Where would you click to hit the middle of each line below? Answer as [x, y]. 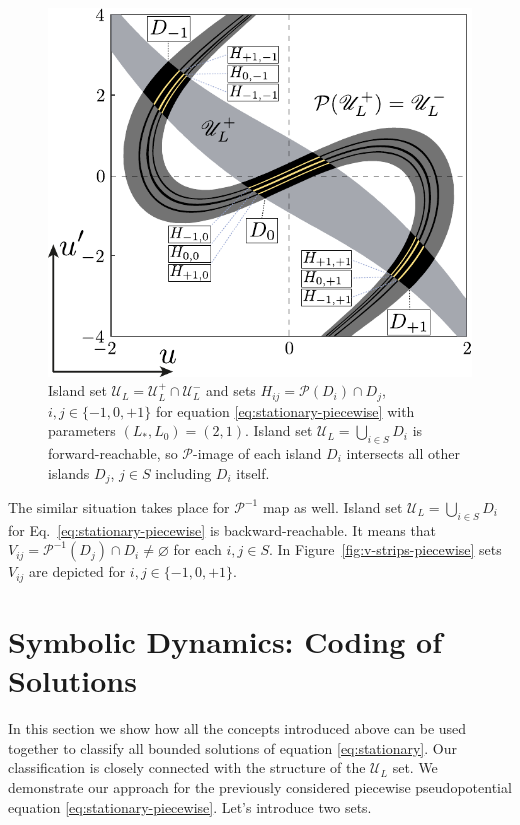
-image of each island [257, 452]
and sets [230, 390]
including [183, 472]
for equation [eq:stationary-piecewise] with [285, 410]
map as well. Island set [332, 507]
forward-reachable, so [113, 452]
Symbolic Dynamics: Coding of [225, 641]
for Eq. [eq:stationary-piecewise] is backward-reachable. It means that [222, 529]
